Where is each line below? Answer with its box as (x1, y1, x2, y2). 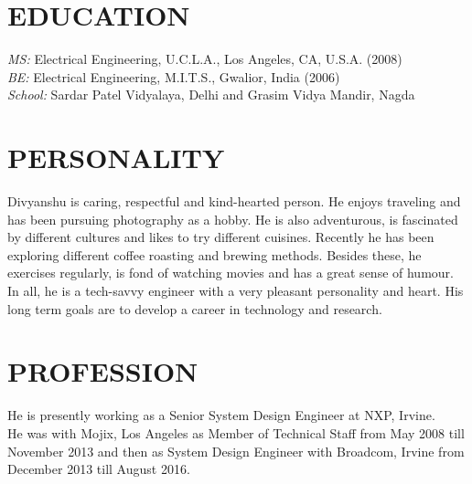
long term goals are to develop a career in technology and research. (7, 299, 382, 318)
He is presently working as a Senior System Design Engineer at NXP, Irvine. (7, 405, 435, 425)
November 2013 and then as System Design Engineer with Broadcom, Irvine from (7, 441, 465, 460)
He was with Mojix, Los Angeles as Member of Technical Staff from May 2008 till (7, 423, 465, 442)
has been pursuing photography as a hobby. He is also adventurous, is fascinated (7, 209, 458, 228)
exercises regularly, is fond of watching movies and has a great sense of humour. (7, 263, 454, 282)
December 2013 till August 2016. (7, 459, 190, 479)
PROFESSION (7, 352, 198, 390)
